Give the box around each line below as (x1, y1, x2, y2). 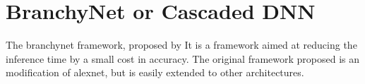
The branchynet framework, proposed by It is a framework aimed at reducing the (6, 37, 357, 52)
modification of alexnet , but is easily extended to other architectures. (6, 65, 304, 80)
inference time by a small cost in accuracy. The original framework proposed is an (6, 51, 360, 66)
